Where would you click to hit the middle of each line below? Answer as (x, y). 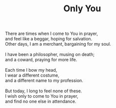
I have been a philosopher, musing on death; (50, 54)
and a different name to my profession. (44, 81)
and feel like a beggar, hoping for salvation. (49, 39)
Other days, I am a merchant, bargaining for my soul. (58, 44)
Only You (82, 9)
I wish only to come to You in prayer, (42, 96)
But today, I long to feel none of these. (44, 91)
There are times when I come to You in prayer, (51, 34)
